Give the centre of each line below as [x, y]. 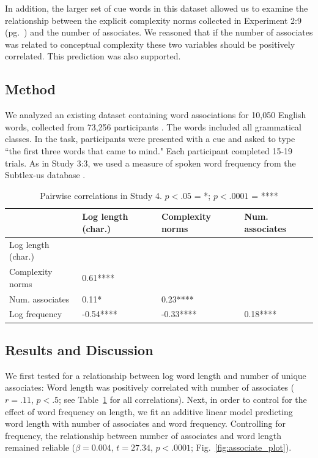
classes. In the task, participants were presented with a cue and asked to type [150, 139]
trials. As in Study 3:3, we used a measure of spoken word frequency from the [150, 163]
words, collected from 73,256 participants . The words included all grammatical [153, 126]
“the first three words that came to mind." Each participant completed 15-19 [149, 150]
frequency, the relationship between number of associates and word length [143, 435]
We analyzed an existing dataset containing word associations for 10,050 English [156, 115]
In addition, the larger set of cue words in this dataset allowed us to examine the [157, 8]
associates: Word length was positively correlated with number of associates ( [150, 387]
